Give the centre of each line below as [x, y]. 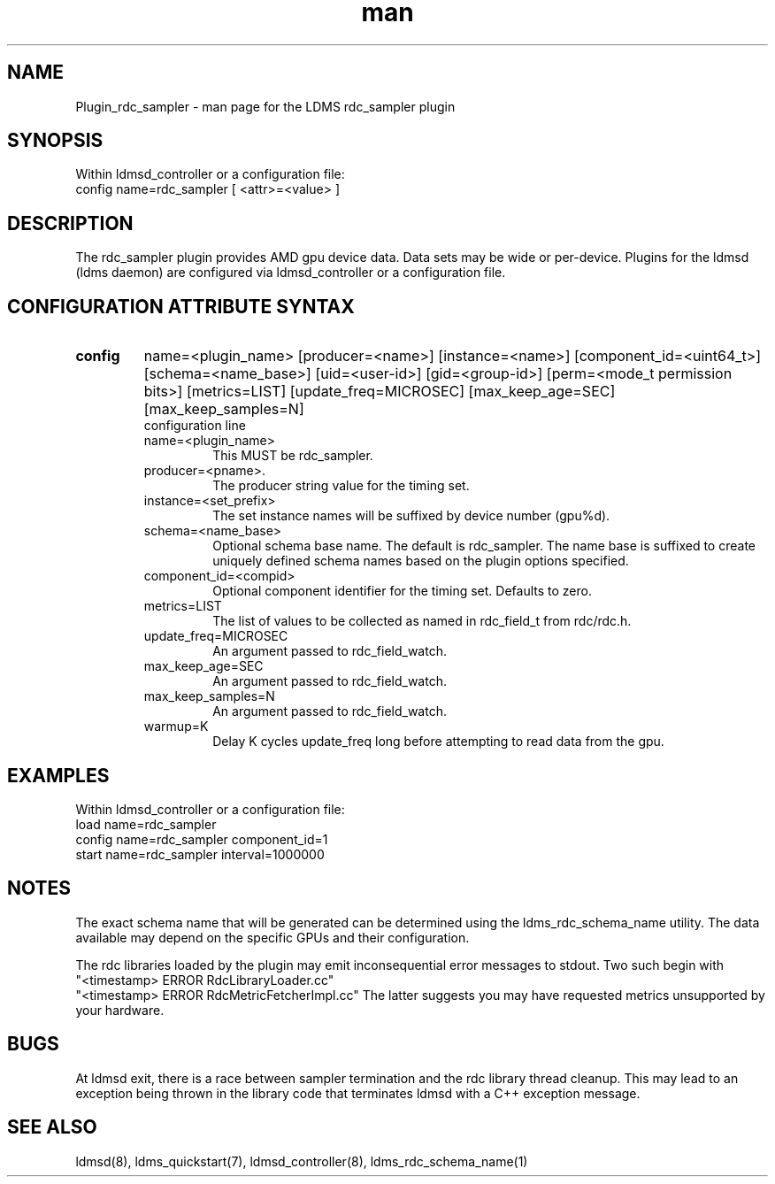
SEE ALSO [52, 1127]
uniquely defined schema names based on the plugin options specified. [421, 561]
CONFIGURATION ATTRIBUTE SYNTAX [181, 306]
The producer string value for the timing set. [341, 486]
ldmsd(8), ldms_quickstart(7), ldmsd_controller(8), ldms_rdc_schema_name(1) [302, 1161]
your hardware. [120, 1010]
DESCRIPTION [70, 223]
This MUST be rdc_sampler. [293, 456]
